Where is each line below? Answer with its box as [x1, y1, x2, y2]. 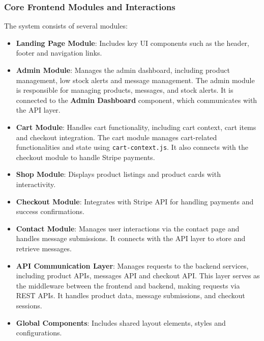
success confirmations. [16, 206, 84, 217]
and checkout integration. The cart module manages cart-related [16, 132, 217, 142]
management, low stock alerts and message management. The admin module [16, 74, 255, 85]
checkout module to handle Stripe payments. [16, 151, 155, 162]
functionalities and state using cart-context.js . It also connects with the [16, 142, 249, 152]
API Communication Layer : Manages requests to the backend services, [16, 260, 249, 271]
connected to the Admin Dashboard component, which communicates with [16, 94, 257, 105]
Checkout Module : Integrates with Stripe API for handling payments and [16, 196, 254, 206]
